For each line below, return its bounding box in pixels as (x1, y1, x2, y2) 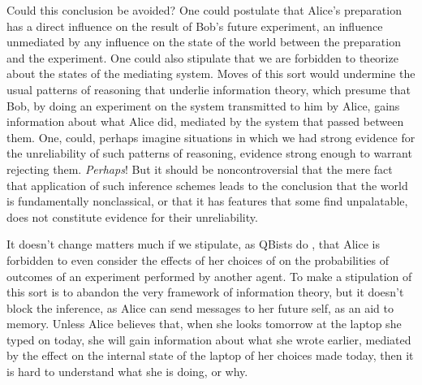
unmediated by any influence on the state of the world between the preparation (6, 33, 401, 50)
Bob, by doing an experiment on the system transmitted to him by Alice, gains (6, 97, 400, 114)
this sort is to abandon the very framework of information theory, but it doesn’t (6, 283, 404, 301)
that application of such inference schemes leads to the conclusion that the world (6, 176, 408, 193)
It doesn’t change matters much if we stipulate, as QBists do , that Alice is (6, 236, 380, 253)
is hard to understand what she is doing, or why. (6, 363, 248, 380)
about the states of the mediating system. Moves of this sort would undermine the (6, 65, 416, 82)
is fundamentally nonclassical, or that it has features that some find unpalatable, (6, 192, 408, 210)
